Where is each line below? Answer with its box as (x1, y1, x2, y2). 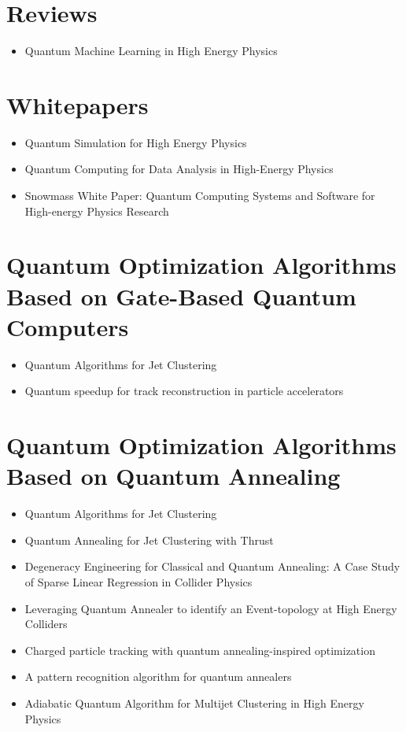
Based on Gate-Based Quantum (6, 279, 356, 312)
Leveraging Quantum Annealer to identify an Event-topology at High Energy (24, 600, 397, 616)
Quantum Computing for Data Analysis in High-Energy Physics (24, 161, 334, 177)
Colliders (24, 616, 68, 632)
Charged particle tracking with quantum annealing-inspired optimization (24, 641, 375, 658)
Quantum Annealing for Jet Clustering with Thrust (24, 531, 274, 548)
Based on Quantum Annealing (6, 460, 341, 492)
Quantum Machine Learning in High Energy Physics (24, 43, 278, 59)
